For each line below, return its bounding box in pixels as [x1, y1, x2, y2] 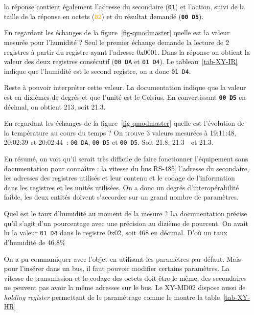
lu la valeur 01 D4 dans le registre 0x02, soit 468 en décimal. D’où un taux [4, 227, 228, 238]
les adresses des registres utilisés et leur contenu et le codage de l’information [4, 173, 235, 183]
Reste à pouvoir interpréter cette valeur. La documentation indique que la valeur [4, 82, 246, 92]
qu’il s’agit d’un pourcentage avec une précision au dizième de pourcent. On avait [4, 218, 248, 228]
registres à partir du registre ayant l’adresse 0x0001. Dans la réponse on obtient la [4, 46, 250, 57]
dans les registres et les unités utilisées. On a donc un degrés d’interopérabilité [4, 182, 239, 192]
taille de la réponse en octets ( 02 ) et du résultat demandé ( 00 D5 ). [4, 11, 204, 21]
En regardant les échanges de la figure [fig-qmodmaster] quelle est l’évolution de [4, 118, 245, 128]
